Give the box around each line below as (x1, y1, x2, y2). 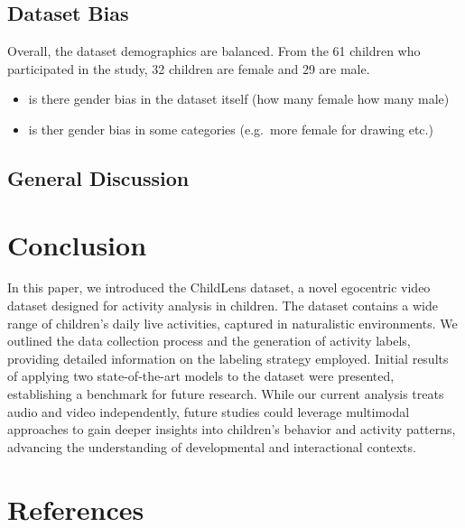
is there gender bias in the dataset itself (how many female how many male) (28, 89, 450, 108)
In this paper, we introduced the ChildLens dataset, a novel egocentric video (7, 278, 431, 297)
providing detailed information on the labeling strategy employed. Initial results (7, 348, 449, 367)
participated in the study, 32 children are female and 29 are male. (7, 59, 370, 78)
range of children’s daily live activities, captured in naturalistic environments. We (7, 313, 458, 332)
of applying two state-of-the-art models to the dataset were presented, (7, 366, 395, 385)
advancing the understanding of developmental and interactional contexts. (7, 437, 416, 456)
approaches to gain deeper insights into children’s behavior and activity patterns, (7, 420, 456, 439)
